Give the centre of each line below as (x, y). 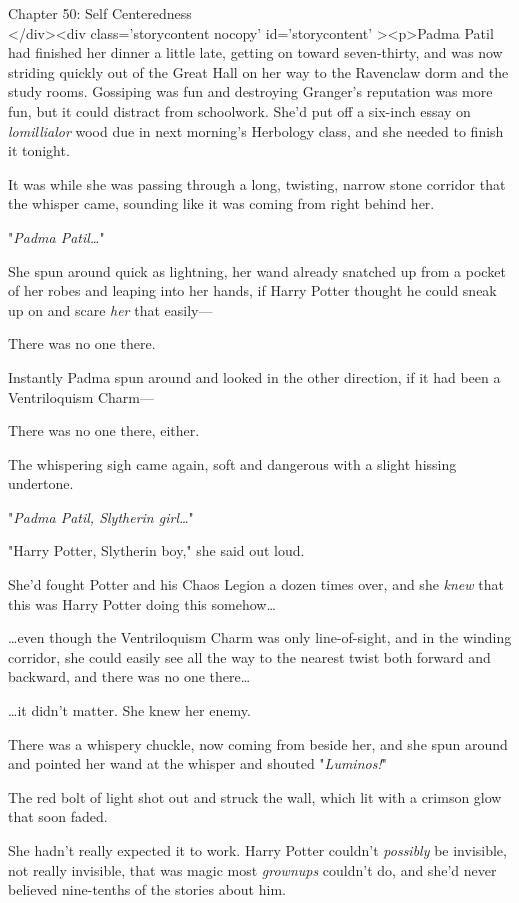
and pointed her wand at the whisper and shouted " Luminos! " (197, 763)
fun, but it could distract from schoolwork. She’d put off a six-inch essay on (239, 110)
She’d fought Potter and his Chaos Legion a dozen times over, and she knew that (256, 584)
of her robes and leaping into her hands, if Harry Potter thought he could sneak (252, 290)
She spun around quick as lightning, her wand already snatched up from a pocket (257, 270)
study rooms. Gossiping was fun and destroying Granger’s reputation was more (250, 91)
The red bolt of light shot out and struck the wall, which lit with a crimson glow (255, 796)
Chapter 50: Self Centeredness (100, 13)
